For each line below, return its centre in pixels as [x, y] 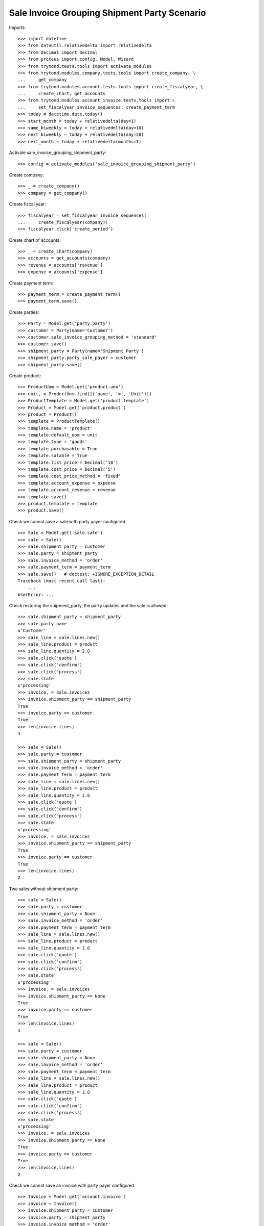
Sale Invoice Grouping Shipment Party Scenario [108, 13]
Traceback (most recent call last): [62, 581]
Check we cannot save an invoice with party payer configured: [72, 1186]
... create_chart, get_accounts [62, 94]
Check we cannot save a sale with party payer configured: [68, 521]
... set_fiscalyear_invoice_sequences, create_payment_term [97, 107]
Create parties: [24, 312]
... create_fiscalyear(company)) [63, 222]
